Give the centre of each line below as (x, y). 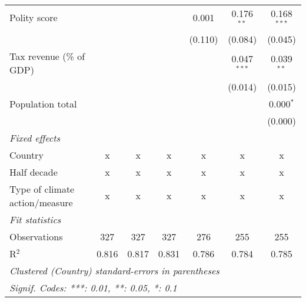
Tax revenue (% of (47, 56)
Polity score (34, 18)
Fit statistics (35, 219)
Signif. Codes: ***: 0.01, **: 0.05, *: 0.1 (93, 287)
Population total (43, 103)
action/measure (41, 202)
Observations (36, 236)
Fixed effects (35, 137)
